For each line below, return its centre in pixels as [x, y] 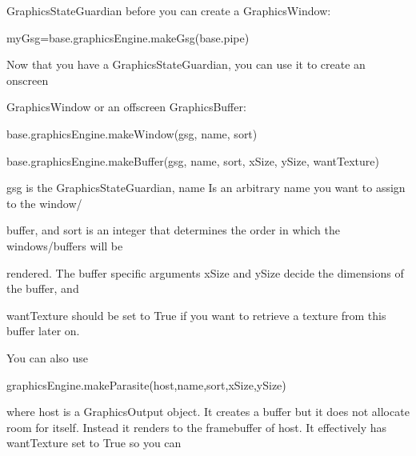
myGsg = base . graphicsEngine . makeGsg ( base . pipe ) [128, 37]
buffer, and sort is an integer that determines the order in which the [173, 230]
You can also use [48, 357]
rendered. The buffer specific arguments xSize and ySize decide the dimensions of [205, 272]
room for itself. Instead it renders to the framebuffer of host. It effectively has [197, 427]
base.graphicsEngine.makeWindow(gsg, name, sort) [132, 133]
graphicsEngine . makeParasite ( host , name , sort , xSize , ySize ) [146, 384]
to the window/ [44, 203]
